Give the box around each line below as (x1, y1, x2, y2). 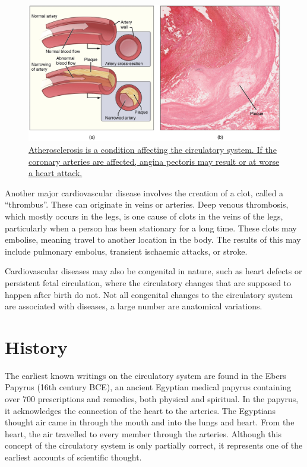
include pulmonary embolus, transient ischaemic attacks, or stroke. (5, 245, 248, 257)
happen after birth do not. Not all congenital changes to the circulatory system (5, 288, 293, 300)
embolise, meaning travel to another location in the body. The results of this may (5, 233, 301, 246)
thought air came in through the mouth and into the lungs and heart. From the (5, 416, 295, 428)
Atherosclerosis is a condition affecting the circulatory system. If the (29, 143, 277, 155)
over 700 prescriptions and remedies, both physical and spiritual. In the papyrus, (5, 393, 299, 405)
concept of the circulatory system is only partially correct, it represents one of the (5, 439, 303, 452)
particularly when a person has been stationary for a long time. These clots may (5, 221, 297, 234)
